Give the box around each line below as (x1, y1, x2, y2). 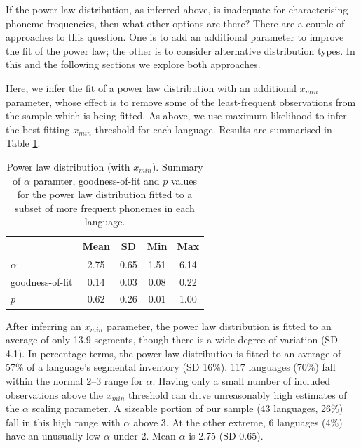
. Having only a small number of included (152, 373, 331, 388)
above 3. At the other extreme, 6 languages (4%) (133, 414, 343, 429)
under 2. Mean (113, 428, 176, 443)
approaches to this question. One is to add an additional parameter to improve (6, 29, 344, 44)
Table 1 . (6, 136, 41, 150)
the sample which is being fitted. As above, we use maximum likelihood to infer (6, 108, 347, 123)
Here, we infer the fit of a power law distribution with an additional (6, 80, 297, 95)
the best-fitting (6, 121, 70, 136)
